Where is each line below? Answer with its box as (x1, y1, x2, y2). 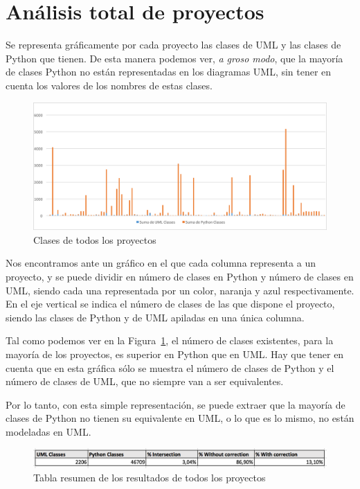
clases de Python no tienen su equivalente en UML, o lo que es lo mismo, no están (6, 411, 354, 425)
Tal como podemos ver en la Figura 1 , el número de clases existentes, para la (6, 333, 334, 348)
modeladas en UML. (6, 424, 91, 438)
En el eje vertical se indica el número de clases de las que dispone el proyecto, (6, 296, 335, 311)
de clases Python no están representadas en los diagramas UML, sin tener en (6, 64, 332, 79)
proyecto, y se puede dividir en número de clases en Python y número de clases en (6, 269, 354, 283)
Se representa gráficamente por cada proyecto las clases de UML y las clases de (6, 37, 341, 52)
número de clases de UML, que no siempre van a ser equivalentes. (6, 374, 284, 389)
